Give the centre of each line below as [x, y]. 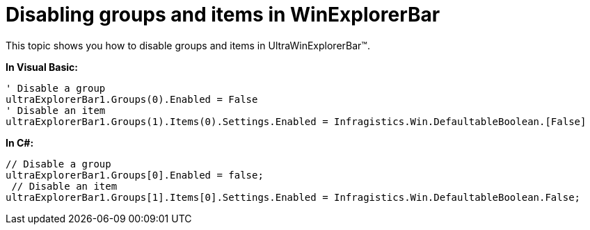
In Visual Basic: [42, 67]
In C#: [20, 142]
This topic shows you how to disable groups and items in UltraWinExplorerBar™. [188, 45]
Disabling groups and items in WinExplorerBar [223, 15]
